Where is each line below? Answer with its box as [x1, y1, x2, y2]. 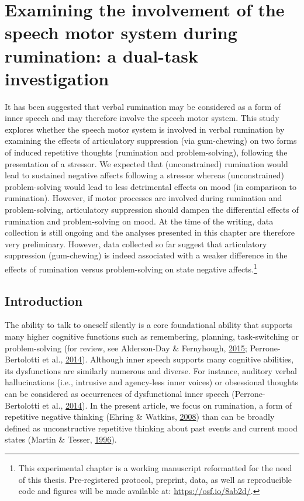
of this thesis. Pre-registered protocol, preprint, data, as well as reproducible [18, 473, 292, 485]
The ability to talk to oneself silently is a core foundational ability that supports [5, 319, 293, 331]
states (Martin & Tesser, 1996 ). [5, 433, 117, 445]
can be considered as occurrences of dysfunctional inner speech [5, 388, 229, 400]
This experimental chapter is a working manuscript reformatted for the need [18, 461, 292, 474]
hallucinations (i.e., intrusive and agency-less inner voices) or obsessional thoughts [5, 376, 299, 388]
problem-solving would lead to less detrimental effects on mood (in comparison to [5, 180, 297, 192]
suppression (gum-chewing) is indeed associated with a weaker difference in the [5, 249, 288, 261]
